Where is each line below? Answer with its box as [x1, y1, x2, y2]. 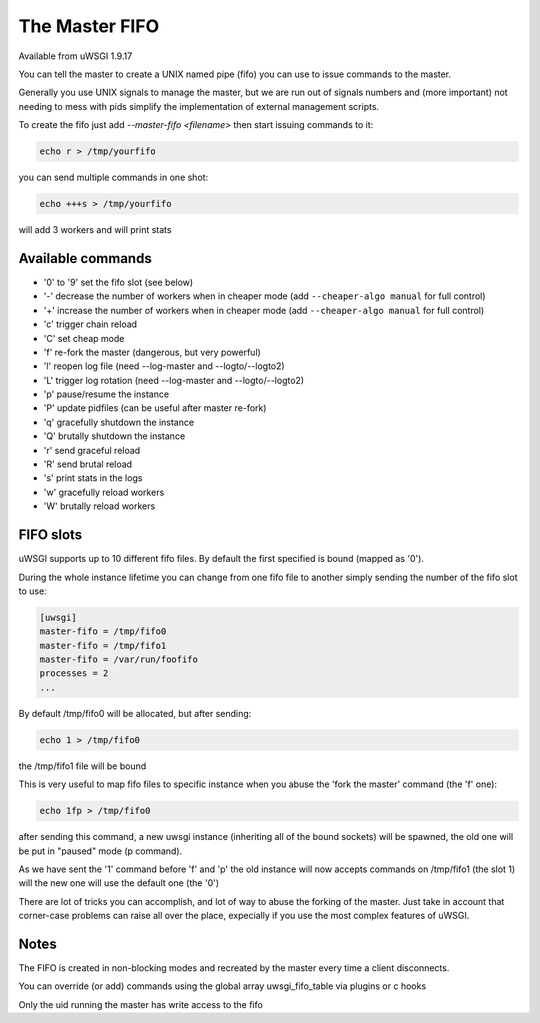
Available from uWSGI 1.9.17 [18, 50, 133, 62]
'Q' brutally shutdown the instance [43, 430, 186, 442]
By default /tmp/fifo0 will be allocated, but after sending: [18, 707, 252, 719]
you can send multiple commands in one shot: [18, 171, 209, 184]
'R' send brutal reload [43, 458, 133, 470]
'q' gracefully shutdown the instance [43, 416, 195, 428]
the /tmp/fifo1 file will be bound [18, 760, 147, 772]
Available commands [18, 250, 152, 267]
